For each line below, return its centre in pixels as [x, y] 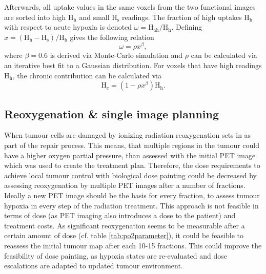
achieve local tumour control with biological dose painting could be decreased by [130, 175]
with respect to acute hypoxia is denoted [68, 27]
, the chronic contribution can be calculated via [87, 75]
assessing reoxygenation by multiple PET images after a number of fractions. [125, 185]
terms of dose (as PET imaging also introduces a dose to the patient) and [120, 215]
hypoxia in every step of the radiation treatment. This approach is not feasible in [131, 205]
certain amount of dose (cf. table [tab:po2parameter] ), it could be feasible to [124, 235]
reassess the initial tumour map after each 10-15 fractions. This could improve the [133, 245]
